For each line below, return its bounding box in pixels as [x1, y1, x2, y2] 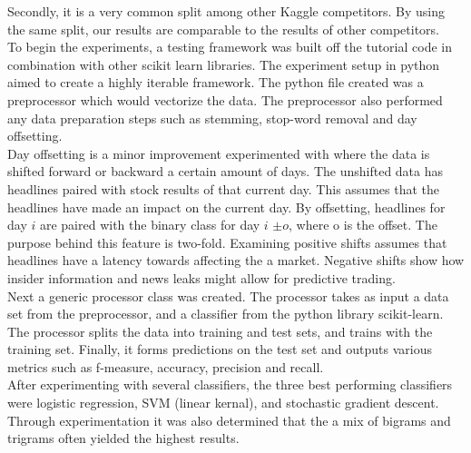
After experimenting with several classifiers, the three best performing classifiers [7, 375, 453, 394]
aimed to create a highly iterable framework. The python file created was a [7, 73, 424, 92]
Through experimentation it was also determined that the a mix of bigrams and [7, 410, 451, 429]
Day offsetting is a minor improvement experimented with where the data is [7, 143, 430, 162]
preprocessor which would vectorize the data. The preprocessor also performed [7, 90, 443, 109]
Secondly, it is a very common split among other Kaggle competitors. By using [7, 2, 446, 20]
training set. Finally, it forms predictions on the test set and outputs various [7, 340, 432, 359]
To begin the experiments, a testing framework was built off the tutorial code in [7, 37, 452, 56]
